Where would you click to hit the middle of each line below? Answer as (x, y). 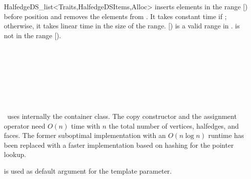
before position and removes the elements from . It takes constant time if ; (115, 16)
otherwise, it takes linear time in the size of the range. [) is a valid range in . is (122, 26)
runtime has (226, 135)
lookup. (15, 154)
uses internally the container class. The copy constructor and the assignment (122, 116)
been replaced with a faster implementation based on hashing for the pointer (119, 145)
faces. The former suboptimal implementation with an (85, 135)
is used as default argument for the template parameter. (88, 170)
